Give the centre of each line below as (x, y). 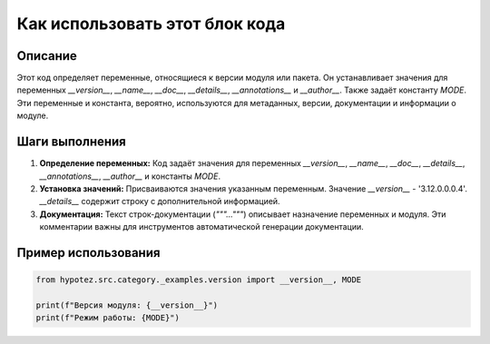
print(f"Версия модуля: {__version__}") (127, 305)
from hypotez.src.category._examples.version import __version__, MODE (199, 280)
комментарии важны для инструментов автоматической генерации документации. (201, 227)
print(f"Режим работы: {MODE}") (108, 318)
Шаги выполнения (71, 142)
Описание (47, 56)
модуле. (33, 116)
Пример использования (88, 253)
